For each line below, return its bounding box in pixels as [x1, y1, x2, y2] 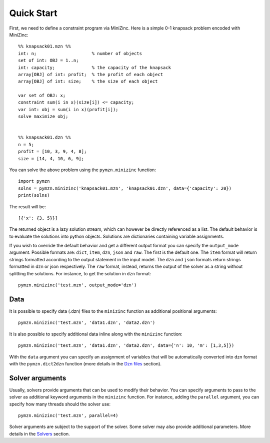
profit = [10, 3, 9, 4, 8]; [18, 149, 87, 155]
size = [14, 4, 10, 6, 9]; [18, 156, 84, 161]
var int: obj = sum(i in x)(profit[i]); [18, 107, 118, 112]
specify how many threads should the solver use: [9, 401, 111, 407]
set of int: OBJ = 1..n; [18, 58, 79, 64]
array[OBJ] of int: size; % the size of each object [18, 79, 158, 85]
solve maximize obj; [18, 114, 68, 120]
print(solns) [18, 193, 50, 198]
